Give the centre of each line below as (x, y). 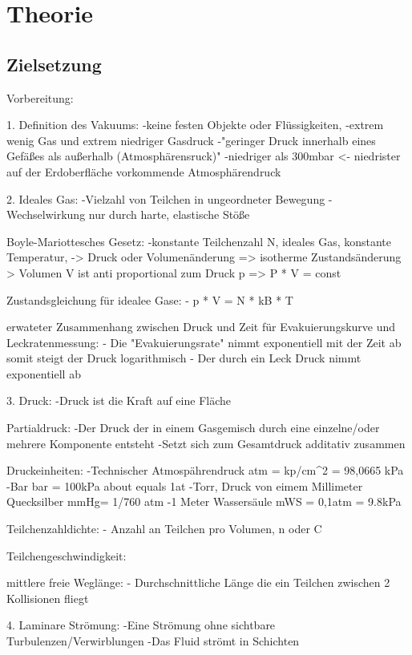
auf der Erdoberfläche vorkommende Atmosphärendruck (144, 171)
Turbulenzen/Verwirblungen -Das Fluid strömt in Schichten (153, 641)
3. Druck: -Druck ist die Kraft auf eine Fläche (119, 400)
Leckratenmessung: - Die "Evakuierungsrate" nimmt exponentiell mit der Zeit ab (204, 342)
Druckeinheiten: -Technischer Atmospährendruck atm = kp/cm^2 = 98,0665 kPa (205, 470)
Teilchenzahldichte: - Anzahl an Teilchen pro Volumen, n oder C (164, 529)
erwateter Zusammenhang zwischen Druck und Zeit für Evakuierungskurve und (201, 327)
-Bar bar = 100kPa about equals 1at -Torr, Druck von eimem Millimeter (185, 485)
